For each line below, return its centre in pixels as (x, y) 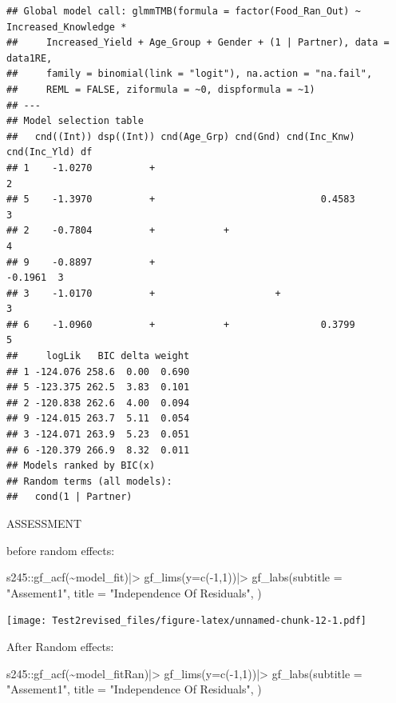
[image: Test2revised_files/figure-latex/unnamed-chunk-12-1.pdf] (187, 621)
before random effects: (61, 550)
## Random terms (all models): (89, 481)
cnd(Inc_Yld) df (49, 152)
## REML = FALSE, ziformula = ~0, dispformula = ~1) (161, 89)
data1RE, (30, 58)
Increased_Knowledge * (67, 27)
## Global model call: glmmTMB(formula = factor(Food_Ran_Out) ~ (184, 11)
